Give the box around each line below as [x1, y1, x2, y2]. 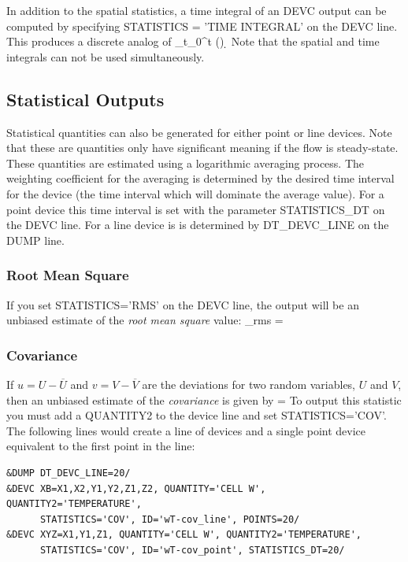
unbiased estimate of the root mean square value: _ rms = [6, 312, 284, 328]
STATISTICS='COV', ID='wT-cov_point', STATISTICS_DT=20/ [39, 544, 345, 556]
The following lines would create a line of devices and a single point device [6, 422, 366, 438]
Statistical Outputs [6, 87, 165, 111]
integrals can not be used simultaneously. [6, 48, 205, 65]
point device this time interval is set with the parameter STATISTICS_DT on [6, 201, 385, 217]
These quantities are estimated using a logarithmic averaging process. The [6, 154, 365, 171]
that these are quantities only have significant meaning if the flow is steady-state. [6, 139, 399, 156]
